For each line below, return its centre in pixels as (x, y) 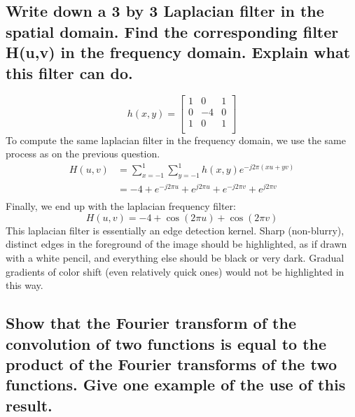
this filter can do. (69, 72)
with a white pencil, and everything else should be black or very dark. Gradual (175, 257)
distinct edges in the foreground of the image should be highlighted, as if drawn (176, 244)
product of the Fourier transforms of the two (172, 363)
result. (29, 405)
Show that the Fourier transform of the (151, 323)
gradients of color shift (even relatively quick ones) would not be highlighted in (175, 271)
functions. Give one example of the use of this (176, 384)
